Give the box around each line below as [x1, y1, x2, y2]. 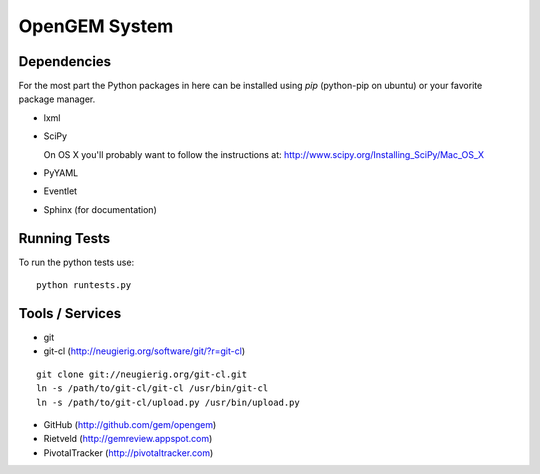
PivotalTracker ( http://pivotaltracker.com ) [43, 446, 214, 459]
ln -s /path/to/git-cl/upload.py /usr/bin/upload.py [36, 396, 300, 408]
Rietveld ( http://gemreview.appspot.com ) [43, 433, 213, 445]
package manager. [18, 93, 96, 105]
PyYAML [43, 167, 79, 179]
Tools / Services [18, 305, 122, 322]
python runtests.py [36, 280, 132, 291]
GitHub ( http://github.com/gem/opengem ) [43, 418, 217, 430]
